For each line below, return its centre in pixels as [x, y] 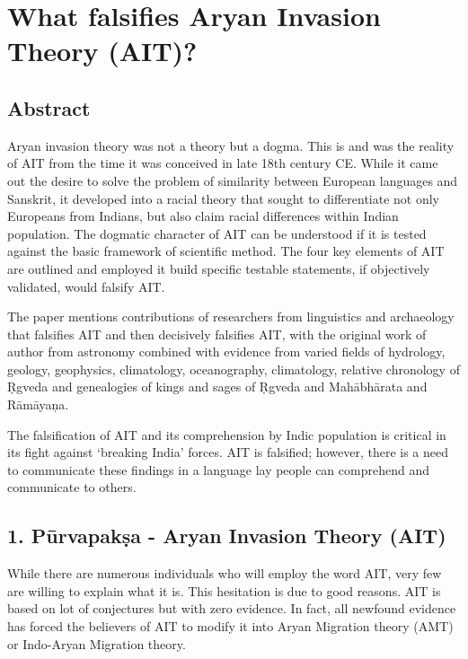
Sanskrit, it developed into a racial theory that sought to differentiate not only [224, 198]
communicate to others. [72, 487]
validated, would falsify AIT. [86, 286]
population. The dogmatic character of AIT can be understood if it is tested [217, 233]
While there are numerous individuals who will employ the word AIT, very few [225, 573]
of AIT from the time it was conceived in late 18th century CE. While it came [223, 163]
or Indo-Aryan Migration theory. [97, 643]
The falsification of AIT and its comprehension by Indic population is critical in [227, 434]
